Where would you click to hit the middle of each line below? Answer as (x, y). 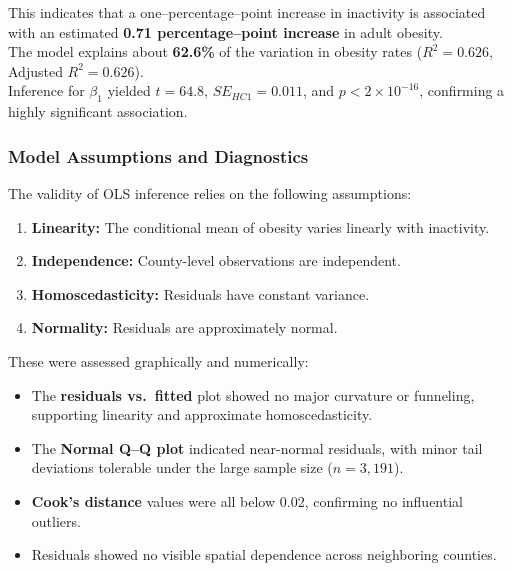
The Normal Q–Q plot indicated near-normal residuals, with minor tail (257, 447)
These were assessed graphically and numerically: (158, 360)
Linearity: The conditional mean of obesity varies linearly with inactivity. (260, 226)
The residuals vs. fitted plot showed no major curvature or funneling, (253, 394)
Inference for (46, 90)
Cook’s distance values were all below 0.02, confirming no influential (247, 500)
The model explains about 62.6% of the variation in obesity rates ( (215, 51)
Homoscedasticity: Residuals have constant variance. (200, 293)
